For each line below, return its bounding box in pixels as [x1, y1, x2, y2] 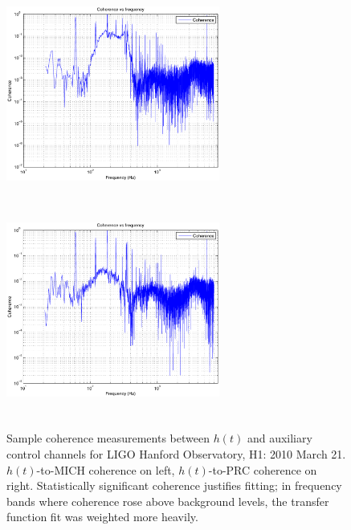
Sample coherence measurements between [6, 430, 210, 446]
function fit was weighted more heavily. [6, 508, 198, 525]
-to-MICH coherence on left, [36, 461, 175, 478]
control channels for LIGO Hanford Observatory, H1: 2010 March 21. [6, 445, 346, 462]
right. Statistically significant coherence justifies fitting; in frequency [6, 477, 342, 494]
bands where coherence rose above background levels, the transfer [6, 492, 329, 509]
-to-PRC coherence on [208, 461, 317, 478]
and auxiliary [247, 430, 312, 446]
